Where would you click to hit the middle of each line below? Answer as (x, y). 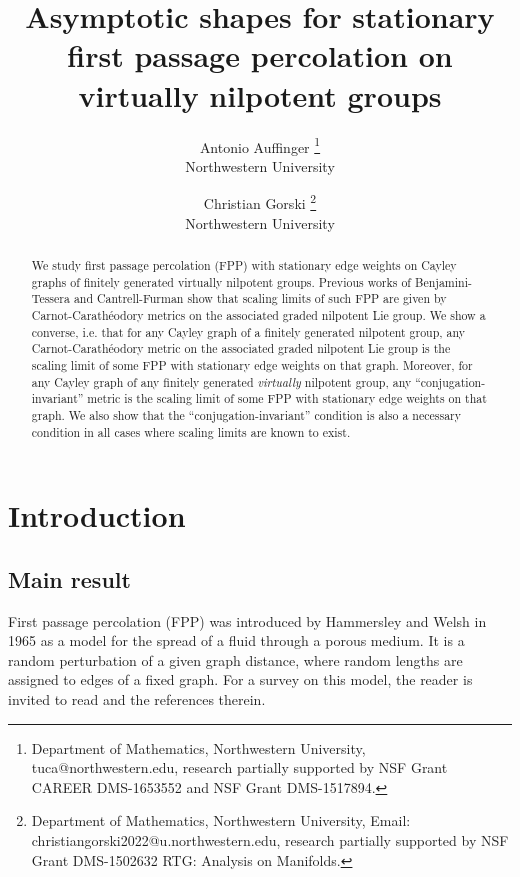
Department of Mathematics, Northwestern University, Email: (221, 820)
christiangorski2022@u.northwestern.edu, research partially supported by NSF (270, 839)
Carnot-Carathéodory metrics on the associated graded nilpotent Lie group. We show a (258, 314)
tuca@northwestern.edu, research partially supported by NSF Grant (239, 767)
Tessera (50, 298)
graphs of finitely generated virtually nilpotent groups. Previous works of (221, 281)
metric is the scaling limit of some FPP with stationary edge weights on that (287, 398)
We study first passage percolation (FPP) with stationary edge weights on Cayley (244, 264)
